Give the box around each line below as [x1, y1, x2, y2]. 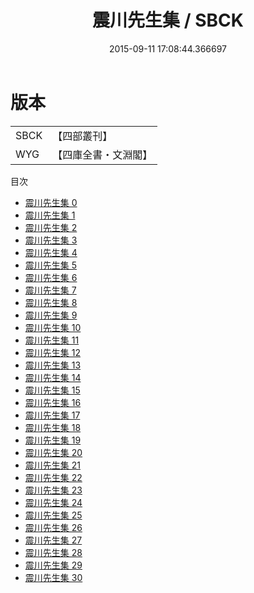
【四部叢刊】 [52, 129, 113, 143]
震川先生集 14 [24, 371, 82, 383]
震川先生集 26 [24, 521, 83, 533]
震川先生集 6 [24, 271, 78, 283]
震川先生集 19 [24, 434, 82, 446]
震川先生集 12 [24, 346, 81, 358]
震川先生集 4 [24, 246, 78, 258]
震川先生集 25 [24, 509, 83, 521]
